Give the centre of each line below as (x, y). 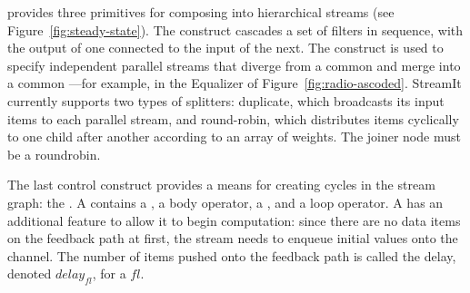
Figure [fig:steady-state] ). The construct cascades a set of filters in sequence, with (235, 29)
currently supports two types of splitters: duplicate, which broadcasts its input (226, 100)
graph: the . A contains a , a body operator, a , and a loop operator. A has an (225, 202)
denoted (30, 273)
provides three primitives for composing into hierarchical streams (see (201, 12)
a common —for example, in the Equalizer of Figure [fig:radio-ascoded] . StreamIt (235, 83)
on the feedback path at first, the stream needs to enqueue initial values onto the (233, 238)
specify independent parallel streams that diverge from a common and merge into (234, 65)
